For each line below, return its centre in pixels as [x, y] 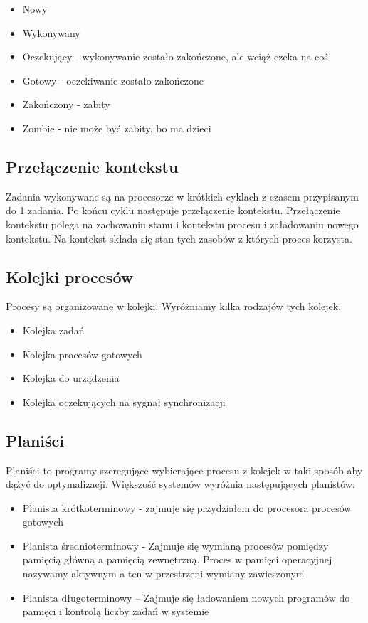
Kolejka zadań [53, 330]
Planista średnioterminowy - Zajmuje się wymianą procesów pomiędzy [175, 545]
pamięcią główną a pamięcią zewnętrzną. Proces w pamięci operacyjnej [177, 559]
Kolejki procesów [70, 276]
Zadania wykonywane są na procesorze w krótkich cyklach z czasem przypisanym [182, 196]
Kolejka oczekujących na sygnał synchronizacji [124, 401]
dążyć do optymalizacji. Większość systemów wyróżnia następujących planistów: [180, 484]
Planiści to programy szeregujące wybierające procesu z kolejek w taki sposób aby [184, 470]
